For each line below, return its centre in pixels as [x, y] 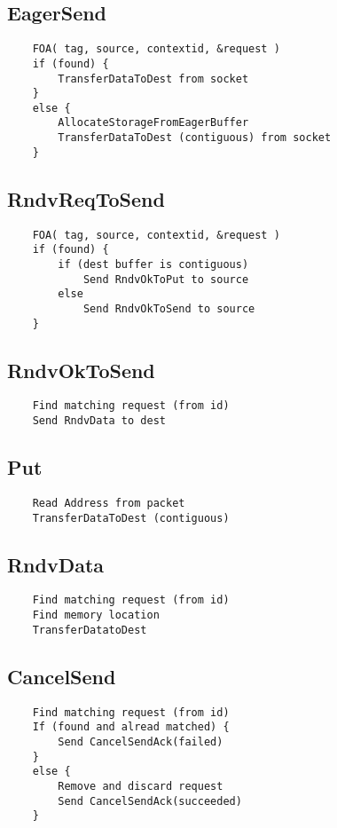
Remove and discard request [141, 786]
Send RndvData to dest [99, 421]
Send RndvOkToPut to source [166, 279]
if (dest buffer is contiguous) [153, 264]
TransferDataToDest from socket [153, 79]
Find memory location [96, 615]
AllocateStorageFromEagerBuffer [153, 123]
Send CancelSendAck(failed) [141, 741]
